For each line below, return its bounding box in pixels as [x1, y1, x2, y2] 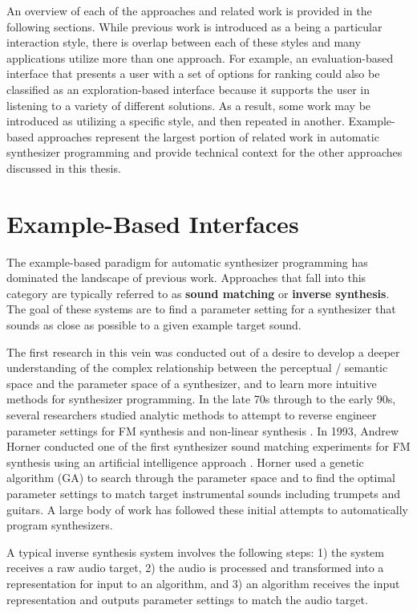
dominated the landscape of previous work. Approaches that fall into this [6, 269, 366, 286]
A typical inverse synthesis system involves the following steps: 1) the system [6, 543, 384, 560]
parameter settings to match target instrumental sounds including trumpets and [6, 484, 401, 501]
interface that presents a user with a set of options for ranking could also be [6, 65, 380, 82]
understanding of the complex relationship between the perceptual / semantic [6, 359, 388, 376]
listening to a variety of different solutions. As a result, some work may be [6, 96, 371, 113]
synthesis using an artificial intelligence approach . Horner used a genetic [6, 453, 364, 470]
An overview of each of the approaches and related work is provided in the [6, 2, 372, 18]
